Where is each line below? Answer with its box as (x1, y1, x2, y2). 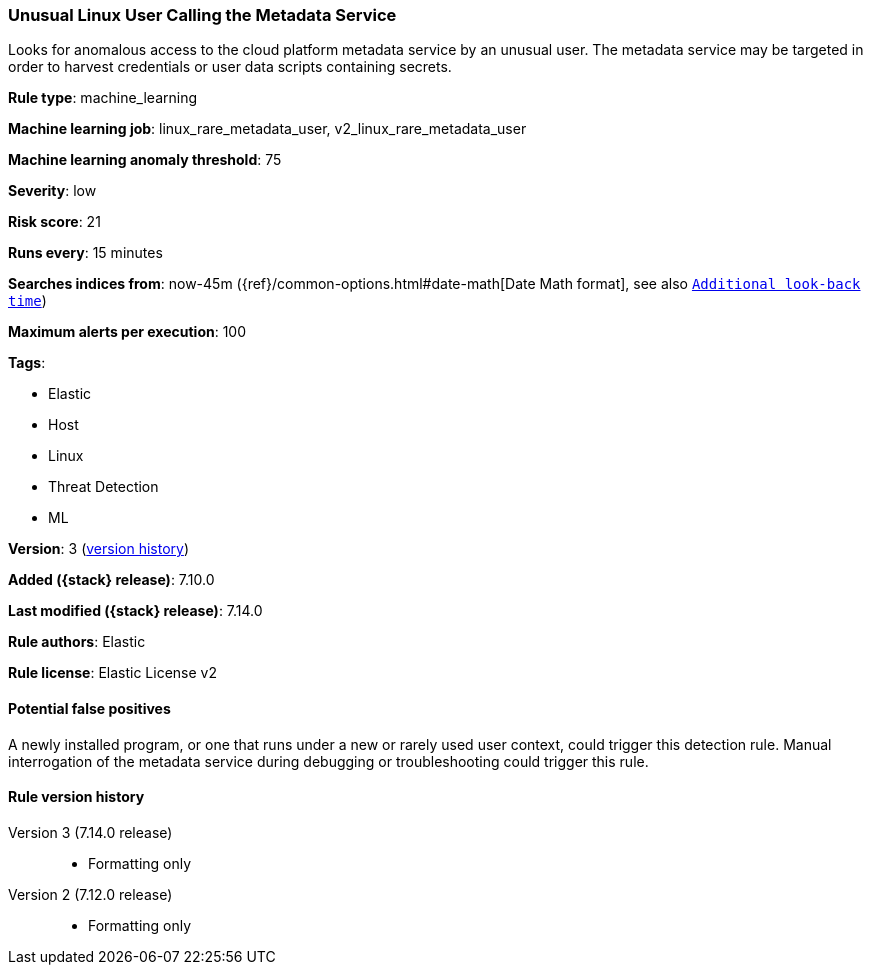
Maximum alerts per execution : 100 (8, 323, 247, 341)
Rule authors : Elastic (8, 633, 146, 651)
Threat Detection (48, 478, 159, 496)
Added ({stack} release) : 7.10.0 (8, 571, 215, 589)
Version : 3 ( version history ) (8, 540, 190, 558)
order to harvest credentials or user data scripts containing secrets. (8, 58, 452, 76)
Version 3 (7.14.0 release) (8, 823, 173, 841)
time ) (8, 292, 47, 310)
